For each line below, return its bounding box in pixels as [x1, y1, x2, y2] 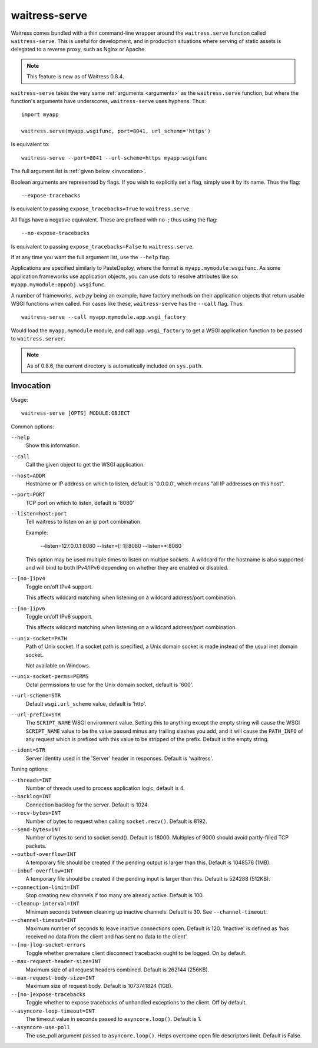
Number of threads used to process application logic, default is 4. [25, 785, 185, 792]
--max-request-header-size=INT [11, 958, 101, 965]
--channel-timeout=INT [11, 917, 77, 924]
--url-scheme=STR [11, 692, 61, 699]
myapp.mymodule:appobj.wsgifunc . [11, 281, 106, 288]
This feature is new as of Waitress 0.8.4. [26, 73, 124, 80]
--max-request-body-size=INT [11, 975, 95, 981]
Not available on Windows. [25, 662, 91, 669]
